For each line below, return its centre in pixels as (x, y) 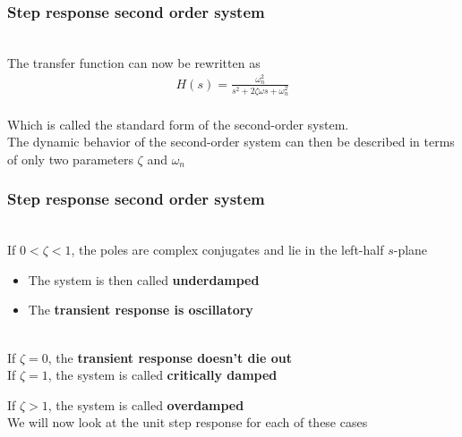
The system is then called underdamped (144, 279)
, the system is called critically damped (163, 375)
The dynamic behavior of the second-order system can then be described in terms (231, 142)
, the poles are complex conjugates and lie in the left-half (227, 250)
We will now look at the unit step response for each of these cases (188, 422)
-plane (411, 250)
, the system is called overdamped (146, 404)
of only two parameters (70, 159)
